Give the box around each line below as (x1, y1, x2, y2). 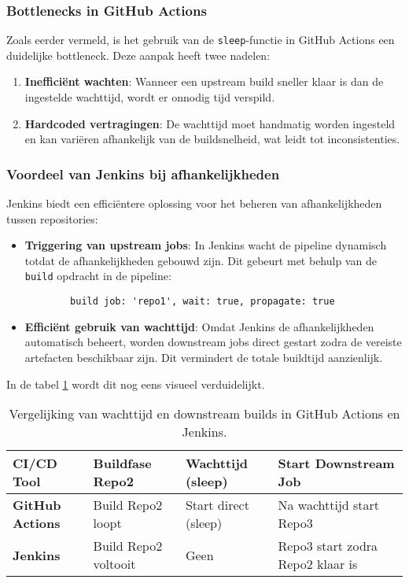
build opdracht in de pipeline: (24, 268, 171, 284)
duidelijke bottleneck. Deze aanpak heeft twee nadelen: (6, 46, 271, 63)
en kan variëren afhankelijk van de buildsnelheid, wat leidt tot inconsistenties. (24, 131, 400, 147)
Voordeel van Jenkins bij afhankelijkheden (6, 164, 280, 183)
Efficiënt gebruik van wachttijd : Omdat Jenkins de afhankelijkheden (24, 318, 374, 334)
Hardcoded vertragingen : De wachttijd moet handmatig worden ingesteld (24, 115, 396, 131)
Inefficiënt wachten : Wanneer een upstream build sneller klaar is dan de (24, 73, 384, 90)
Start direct (185, 496, 249, 515)
